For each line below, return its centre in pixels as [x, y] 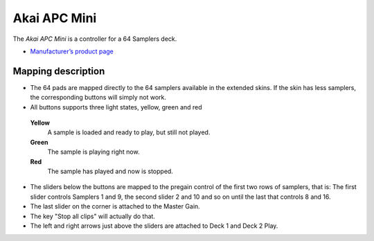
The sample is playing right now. [93, 152]
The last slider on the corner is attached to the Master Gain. [115, 206]
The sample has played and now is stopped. [110, 171]
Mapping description [59, 71]
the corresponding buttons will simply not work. [98, 98]
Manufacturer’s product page [72, 51]
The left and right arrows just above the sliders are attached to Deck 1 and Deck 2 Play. [154, 226]
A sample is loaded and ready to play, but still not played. [129, 132]
